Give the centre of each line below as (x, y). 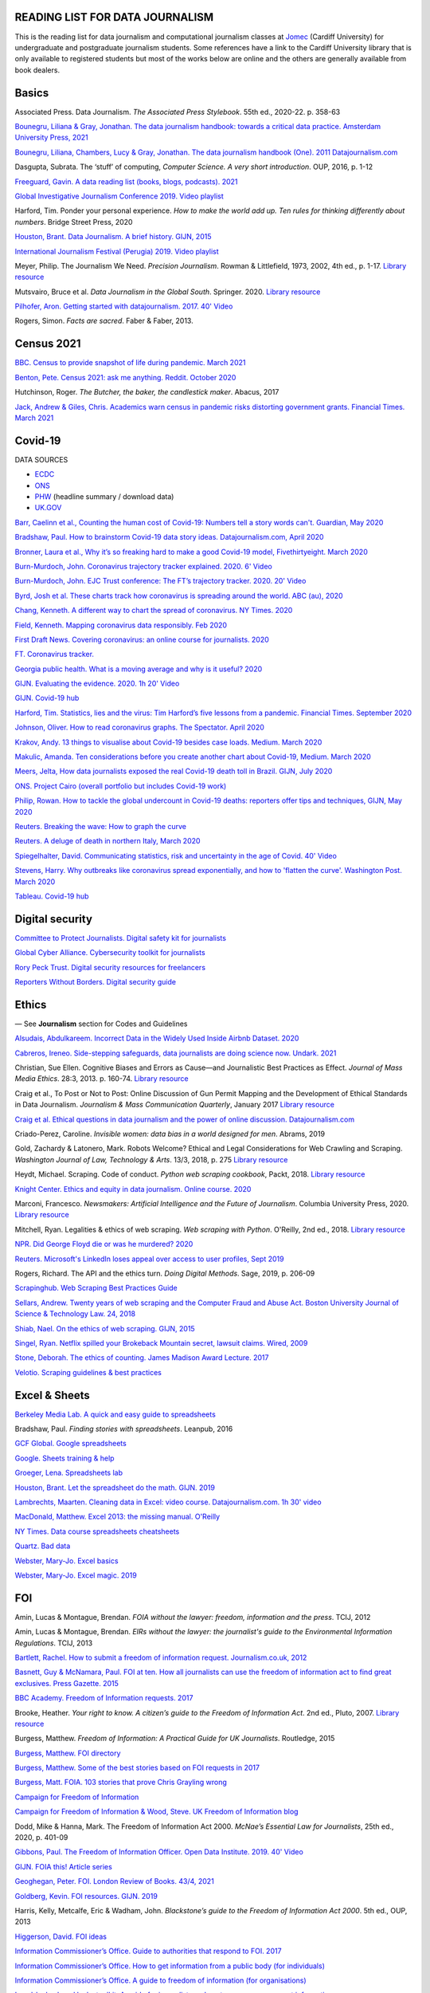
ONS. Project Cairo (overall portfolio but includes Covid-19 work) (121, 786)
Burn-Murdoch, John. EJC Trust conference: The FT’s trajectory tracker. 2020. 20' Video (160, 581)
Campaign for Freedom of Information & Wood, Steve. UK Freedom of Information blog (156, 1812)
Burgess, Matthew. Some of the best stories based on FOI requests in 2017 (137, 1768)
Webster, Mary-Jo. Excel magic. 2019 (76, 1575)
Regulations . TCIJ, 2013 (54, 1643)
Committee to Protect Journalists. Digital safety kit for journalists (121, 938)
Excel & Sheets (53, 1395)
